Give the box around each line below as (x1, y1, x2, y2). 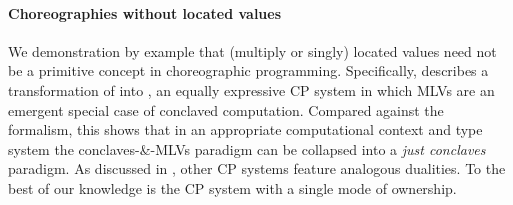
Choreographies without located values (8, 2, 282, 23)
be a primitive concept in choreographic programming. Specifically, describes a (8, 60, 489, 81)
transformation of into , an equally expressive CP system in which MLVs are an (8, 79, 495, 100)
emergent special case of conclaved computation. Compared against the (8, 99, 444, 120)
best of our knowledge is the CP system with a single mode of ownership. (8, 177, 457, 198)
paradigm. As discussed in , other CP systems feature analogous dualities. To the (8, 158, 506, 179)
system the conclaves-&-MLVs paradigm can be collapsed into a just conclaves (8, 138, 486, 159)
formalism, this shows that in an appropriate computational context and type (8, 119, 483, 140)
